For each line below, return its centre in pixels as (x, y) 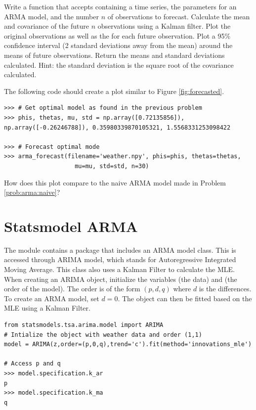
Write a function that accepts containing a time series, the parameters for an (120, 6)
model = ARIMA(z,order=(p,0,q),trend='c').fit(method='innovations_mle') (128, 344)
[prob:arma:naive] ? (32, 192)
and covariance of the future (46, 26)
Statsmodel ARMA (71, 226)
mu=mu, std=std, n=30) (112, 166)
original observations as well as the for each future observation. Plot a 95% (117, 35)
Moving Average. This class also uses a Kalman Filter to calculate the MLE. (119, 269)
